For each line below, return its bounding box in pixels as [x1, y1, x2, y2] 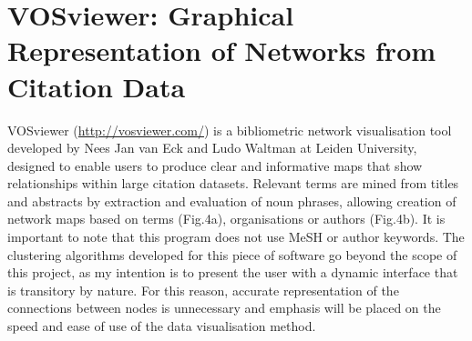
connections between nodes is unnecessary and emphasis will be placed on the [7, 298, 441, 317]
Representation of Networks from [7, 32, 436, 69]
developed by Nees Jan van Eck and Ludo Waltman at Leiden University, [7, 138, 417, 157]
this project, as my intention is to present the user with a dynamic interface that [7, 263, 458, 282]
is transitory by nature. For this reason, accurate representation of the [7, 280, 399, 299]
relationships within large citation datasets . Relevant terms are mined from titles [7, 174, 459, 193]
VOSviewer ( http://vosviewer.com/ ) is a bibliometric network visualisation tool [7, 120, 452, 139]
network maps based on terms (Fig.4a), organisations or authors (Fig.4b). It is [7, 209, 446, 228]
